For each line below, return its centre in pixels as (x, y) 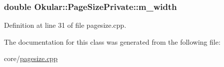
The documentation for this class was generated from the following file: (112, 41)
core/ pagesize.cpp (31, 58)
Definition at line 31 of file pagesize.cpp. (65, 25)
